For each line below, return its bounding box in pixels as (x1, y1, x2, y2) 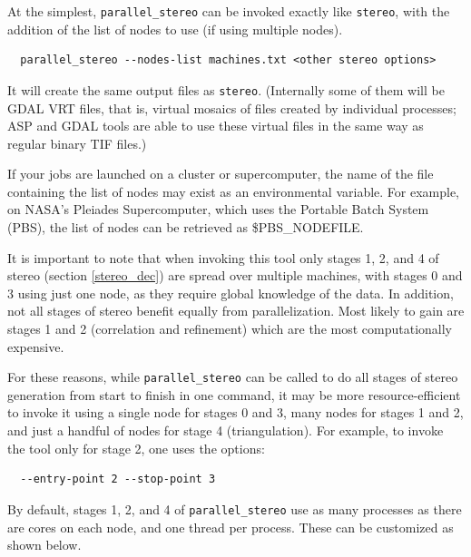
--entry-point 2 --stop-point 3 (20, 473, 216, 486)
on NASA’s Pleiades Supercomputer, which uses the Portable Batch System (7, 200, 429, 219)
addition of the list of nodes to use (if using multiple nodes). (7, 19, 343, 38)
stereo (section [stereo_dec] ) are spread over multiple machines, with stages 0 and (7, 266, 463, 285)
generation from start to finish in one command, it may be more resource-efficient (7, 385, 461, 404)
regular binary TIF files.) (7, 133, 147, 152)
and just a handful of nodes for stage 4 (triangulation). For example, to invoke (7, 421, 444, 440)
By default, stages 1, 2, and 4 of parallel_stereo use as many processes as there (7, 499, 462, 518)
